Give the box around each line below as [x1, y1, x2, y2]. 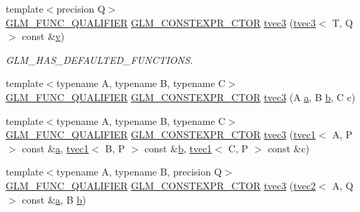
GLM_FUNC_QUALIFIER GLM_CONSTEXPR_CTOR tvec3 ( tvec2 [6, 178, 316, 192]
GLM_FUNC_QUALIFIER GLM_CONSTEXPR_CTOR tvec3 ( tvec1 [6, 127, 316, 142]
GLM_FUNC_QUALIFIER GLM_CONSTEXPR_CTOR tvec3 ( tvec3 [6, 15, 316, 29]
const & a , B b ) [22, 192, 86, 206]
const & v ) [22, 29, 65, 44]
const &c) [267, 140, 310, 155]
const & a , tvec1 [22, 140, 89, 155]
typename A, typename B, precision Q [56, 164, 222, 179]
